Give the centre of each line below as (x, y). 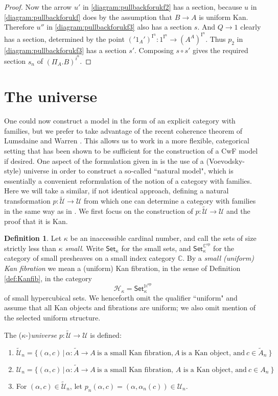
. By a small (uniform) (218, 258)
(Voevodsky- (226, 160)
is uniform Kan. (224, 17)
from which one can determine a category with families (170, 201)
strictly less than (30, 248)
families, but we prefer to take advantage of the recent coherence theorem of (123, 130)
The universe (51, 96)
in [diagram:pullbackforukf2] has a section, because (162, 7)
